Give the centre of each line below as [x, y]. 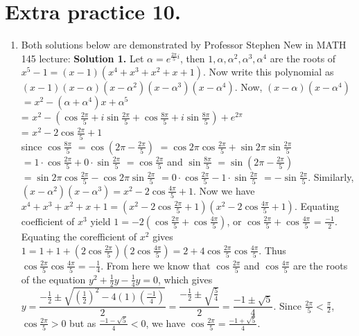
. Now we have [224, 190]
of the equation [53, 279]
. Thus [272, 250]
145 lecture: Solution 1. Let [82, 58]
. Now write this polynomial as [268, 72]
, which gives [185, 279]
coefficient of [48, 221]
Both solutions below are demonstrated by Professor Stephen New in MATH [184, 45]
